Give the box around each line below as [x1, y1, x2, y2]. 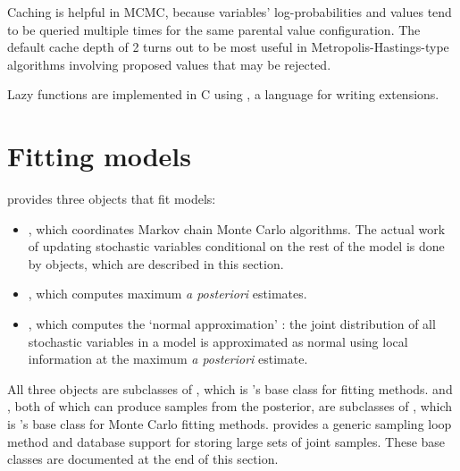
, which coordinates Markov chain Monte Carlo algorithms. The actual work [28, 219, 446, 238]
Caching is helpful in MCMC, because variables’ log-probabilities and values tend [7, 3, 452, 21]
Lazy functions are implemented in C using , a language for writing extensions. [7, 85, 439, 104]
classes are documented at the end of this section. [7, 450, 279, 468]
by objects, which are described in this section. [28, 254, 284, 273]
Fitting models [7, 138, 191, 174]
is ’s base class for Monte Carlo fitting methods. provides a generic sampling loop [7, 415, 452, 433]
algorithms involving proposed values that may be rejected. [7, 55, 331, 73]
